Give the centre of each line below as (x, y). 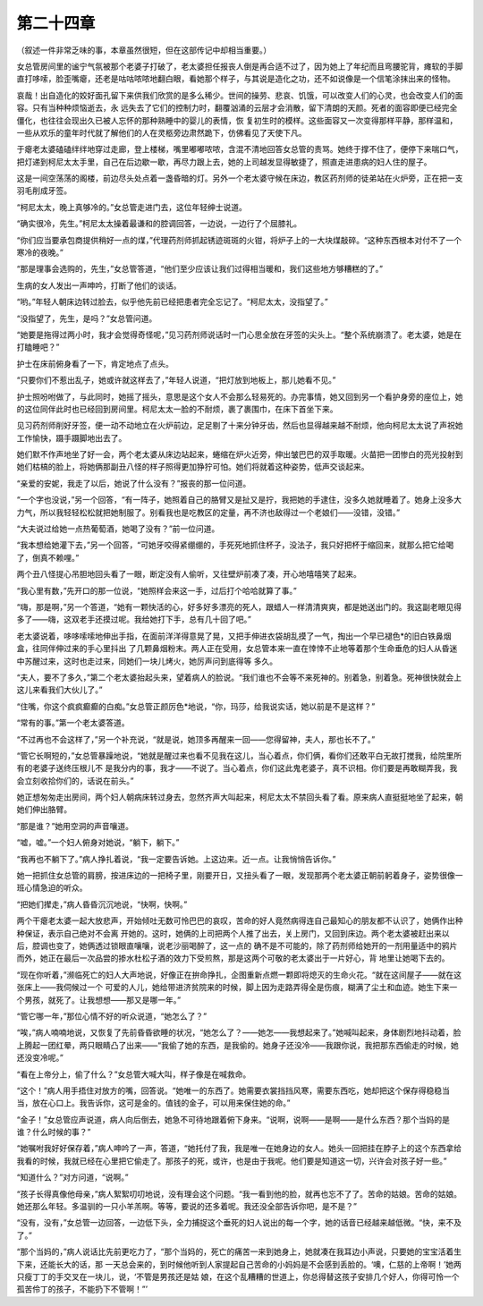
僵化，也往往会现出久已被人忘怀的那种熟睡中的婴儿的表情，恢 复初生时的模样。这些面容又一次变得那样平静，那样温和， (237, 120)
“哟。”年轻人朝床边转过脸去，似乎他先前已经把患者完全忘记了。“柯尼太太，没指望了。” (172, 302)
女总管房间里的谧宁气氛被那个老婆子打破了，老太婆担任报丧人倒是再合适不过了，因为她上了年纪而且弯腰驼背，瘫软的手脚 (240, 66)
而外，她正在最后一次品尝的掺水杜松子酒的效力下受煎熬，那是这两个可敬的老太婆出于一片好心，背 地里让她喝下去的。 (233, 958)
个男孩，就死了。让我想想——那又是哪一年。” (99, 1000)
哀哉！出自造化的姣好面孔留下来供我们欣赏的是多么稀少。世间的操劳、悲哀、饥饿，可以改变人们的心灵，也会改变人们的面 (240, 95)
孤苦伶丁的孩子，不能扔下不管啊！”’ (82, 1289)
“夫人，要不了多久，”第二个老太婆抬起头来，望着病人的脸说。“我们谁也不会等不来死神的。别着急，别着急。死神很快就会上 (239, 677)
